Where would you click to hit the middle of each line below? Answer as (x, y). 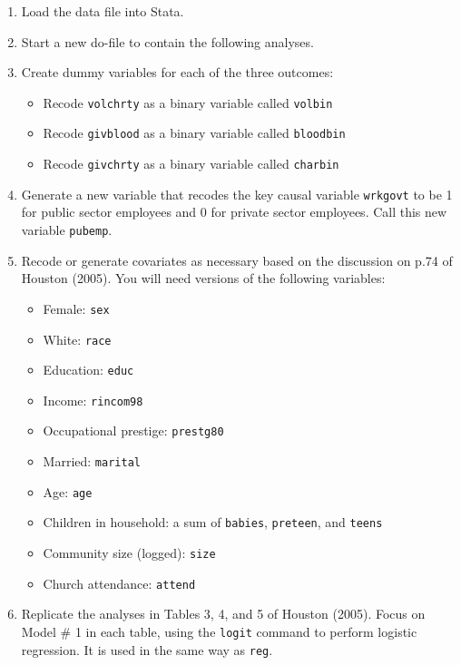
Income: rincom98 (93, 400)
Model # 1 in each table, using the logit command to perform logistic (219, 631)
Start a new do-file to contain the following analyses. (167, 41)
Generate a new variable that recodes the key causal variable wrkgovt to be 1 (237, 194)
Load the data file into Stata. (103, 11)
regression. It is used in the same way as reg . (147, 649)
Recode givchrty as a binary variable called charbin (191, 164)
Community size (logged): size (129, 553)
